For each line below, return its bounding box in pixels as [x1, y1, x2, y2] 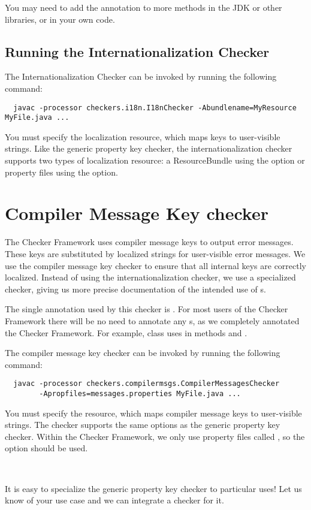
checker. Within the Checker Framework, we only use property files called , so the [5, 430, 305, 442]
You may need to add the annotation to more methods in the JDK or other [5, 1, 282, 13]
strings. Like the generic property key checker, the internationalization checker [5, 142, 292, 155]
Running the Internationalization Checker [5, 42, 270, 61]
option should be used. [5, 442, 88, 454]
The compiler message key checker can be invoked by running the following [5, 346, 280, 359]
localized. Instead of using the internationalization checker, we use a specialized [5, 271, 296, 283]
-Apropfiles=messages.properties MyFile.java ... [39, 389, 241, 398]
